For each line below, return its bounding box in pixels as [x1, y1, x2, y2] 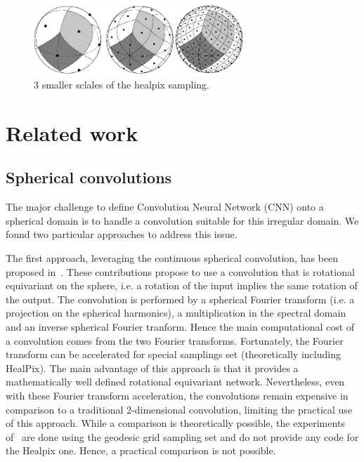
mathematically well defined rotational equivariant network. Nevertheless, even [6, 374, 345, 389]
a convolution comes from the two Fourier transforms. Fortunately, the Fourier [6, 333, 344, 348]
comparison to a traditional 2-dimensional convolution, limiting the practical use [6, 402, 353, 416]
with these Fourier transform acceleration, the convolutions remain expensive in [6, 388, 349, 403]
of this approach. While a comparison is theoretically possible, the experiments [6, 416, 345, 430]
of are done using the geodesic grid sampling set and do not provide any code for [6, 429, 359, 444]
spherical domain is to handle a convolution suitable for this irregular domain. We [6, 213, 359, 227]
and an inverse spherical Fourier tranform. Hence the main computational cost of [6, 319, 355, 334]
